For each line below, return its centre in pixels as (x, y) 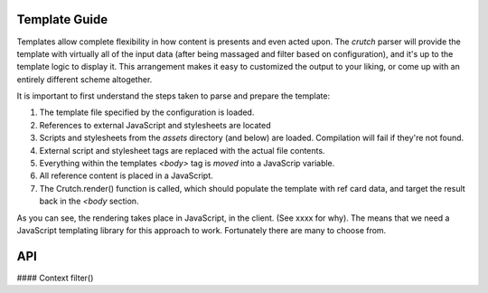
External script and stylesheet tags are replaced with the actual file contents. (182, 150)
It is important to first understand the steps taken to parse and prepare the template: (173, 96)
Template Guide (62, 19)
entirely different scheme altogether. (84, 79)
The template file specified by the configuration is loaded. (147, 112)
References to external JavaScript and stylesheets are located (155, 125)
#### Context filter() (55, 278)
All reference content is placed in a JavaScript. (127, 175)
